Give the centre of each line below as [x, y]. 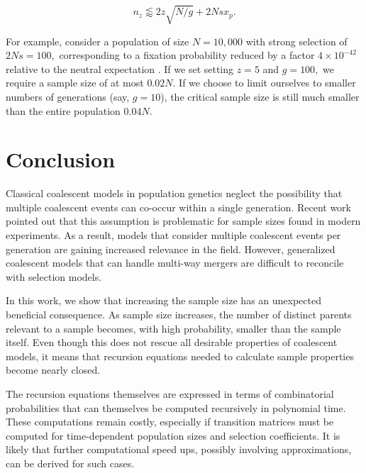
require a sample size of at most [75, 83]
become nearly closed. [53, 370]
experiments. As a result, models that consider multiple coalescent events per [173, 235]
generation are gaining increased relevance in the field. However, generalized [171, 249]
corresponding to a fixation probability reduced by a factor [187, 55]
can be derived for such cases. [70, 463]
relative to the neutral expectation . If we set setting [120, 68]
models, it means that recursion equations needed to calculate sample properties [180, 356]
